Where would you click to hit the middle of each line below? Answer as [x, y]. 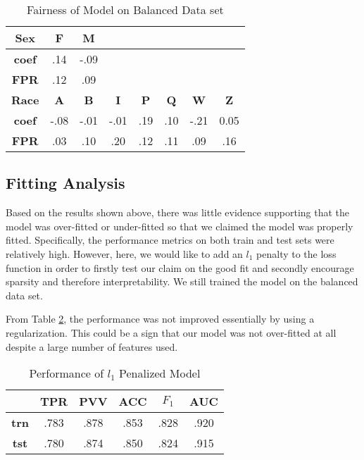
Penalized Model [160, 373]
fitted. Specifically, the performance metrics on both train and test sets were [170, 240]
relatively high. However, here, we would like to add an [124, 253]
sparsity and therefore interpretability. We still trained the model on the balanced [182, 281]
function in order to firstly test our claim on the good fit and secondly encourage [180, 267]
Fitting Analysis [65, 183]
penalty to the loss [296, 253]
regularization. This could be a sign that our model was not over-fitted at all [171, 332]
